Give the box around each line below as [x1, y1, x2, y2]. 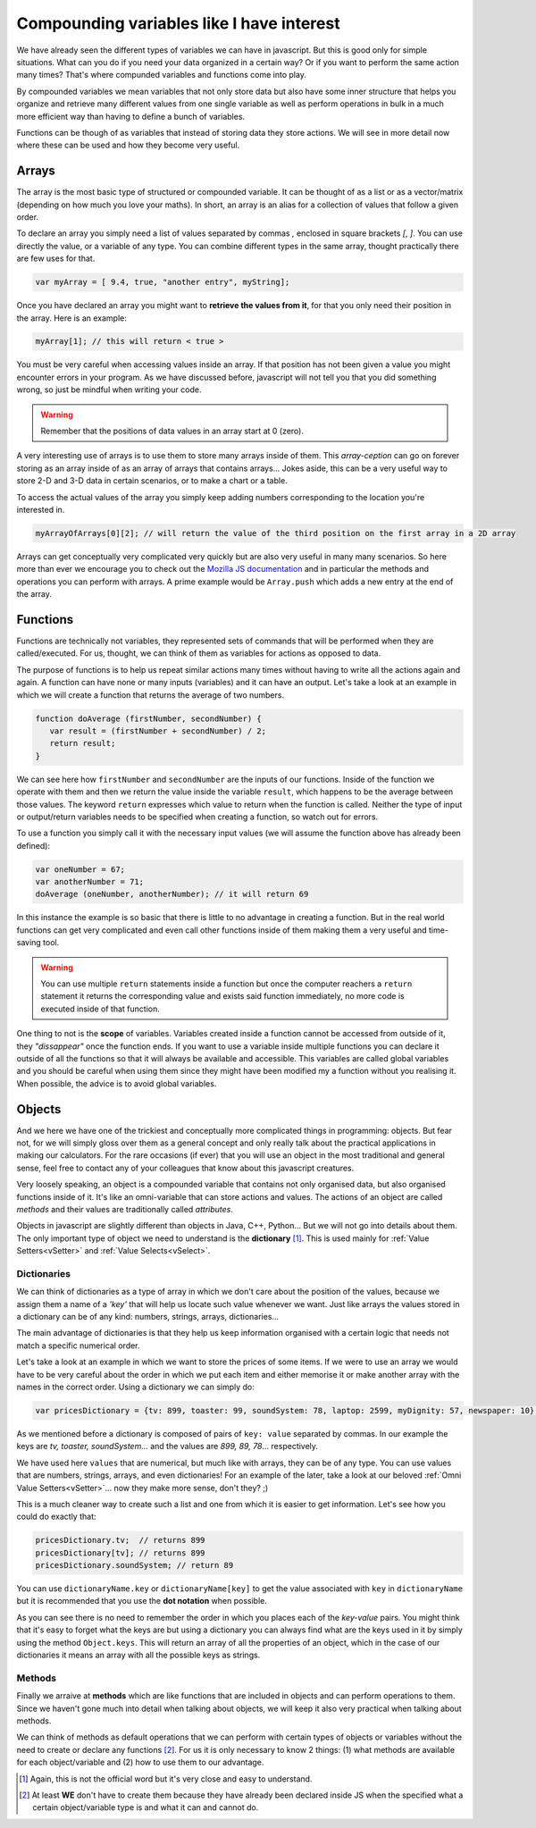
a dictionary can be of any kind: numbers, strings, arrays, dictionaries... [16, 1312, 280, 1322]
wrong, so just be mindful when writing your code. [16, 384, 202, 395]
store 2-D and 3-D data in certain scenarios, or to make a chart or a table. [16, 475, 288, 486]
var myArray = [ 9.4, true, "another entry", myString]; [35, 277, 290, 288]
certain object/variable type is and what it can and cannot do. [32, 1802, 259, 1813]
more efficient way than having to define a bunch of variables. [16, 111, 246, 122]
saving [16, 937, 42, 948]
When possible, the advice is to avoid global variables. [16, 1078, 217, 1089]
